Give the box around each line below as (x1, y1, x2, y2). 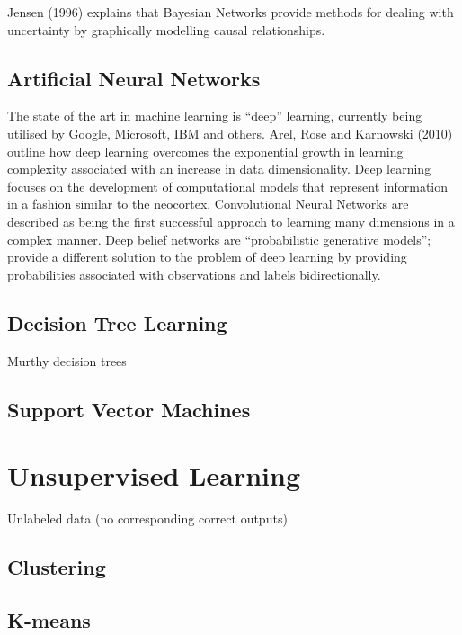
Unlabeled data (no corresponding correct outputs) (7, 509, 288, 528)
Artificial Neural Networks (7, 64, 261, 92)
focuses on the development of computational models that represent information (7, 176, 449, 195)
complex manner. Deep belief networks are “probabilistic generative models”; (7, 229, 431, 248)
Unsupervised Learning (7, 457, 300, 494)
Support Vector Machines (7, 395, 251, 423)
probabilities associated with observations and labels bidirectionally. (7, 264, 381, 283)
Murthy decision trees (7, 351, 127, 370)
